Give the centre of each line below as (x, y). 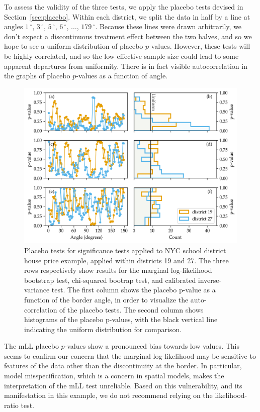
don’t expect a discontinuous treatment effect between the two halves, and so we (128, 36)
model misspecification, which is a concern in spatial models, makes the (114, 376)
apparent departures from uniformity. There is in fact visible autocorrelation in (126, 66)
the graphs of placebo (37, 76)
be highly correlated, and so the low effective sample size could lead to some (121, 56)
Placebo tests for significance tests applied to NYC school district (125, 250)
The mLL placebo (31, 346)
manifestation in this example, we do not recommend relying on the (108, 395)
